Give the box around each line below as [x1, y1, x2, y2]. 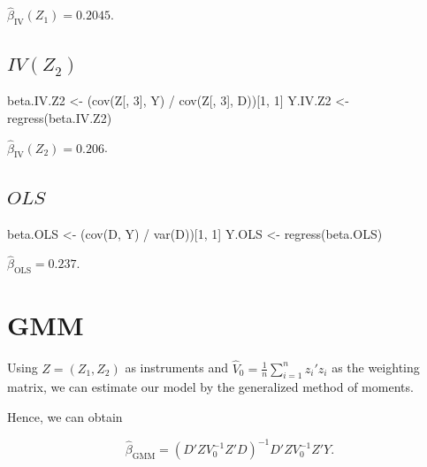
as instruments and [125, 358, 228, 377]
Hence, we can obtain [7, 407, 123, 425]
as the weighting [332, 358, 420, 377]
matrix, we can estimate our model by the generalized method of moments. [7, 378, 414, 396]
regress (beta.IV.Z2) [7, 108, 112, 126]
